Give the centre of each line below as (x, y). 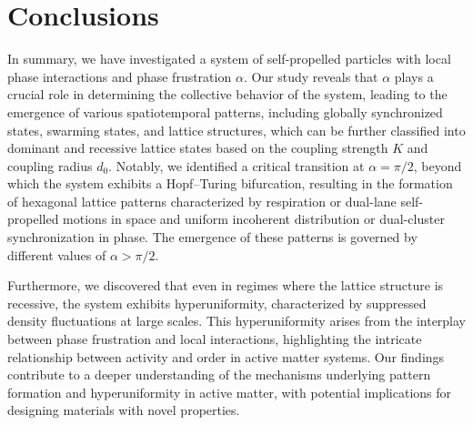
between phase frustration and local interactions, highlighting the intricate (215, 339)
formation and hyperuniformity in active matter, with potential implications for (230, 392)
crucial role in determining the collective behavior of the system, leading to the (227, 94)
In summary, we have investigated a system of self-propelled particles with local (229, 59)
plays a (414, 76)
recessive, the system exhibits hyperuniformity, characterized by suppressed (217, 303)
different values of (57, 254)
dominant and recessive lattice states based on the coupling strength (198, 148)
